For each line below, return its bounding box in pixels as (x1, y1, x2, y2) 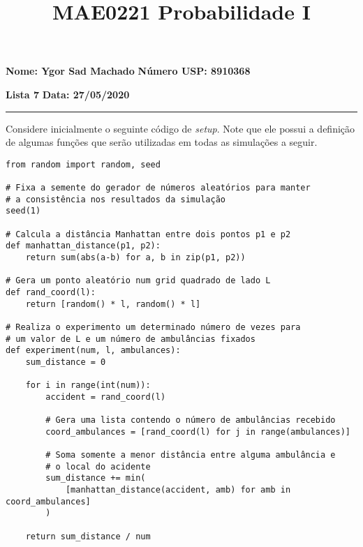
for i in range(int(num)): (25, 380, 151, 391)
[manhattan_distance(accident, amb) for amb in (65, 485, 291, 495)
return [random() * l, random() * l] (25, 299, 201, 309)
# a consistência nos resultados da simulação (6, 194, 225, 204)
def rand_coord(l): (6, 287, 96, 297)
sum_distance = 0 (25, 357, 106, 367)
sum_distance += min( (45, 473, 146, 484)
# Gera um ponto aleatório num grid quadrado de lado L (6, 276, 271, 286)
